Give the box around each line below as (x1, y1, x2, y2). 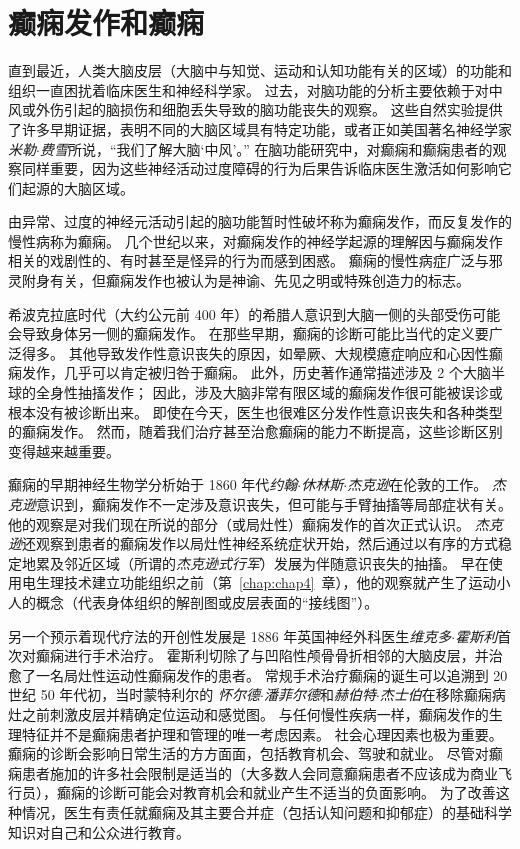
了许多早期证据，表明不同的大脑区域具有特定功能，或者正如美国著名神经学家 (8, 118, 512, 139)
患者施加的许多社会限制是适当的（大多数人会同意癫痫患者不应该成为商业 (21, 762, 498, 783)
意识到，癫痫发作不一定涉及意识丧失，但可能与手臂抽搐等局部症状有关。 (36, 494, 512, 514)
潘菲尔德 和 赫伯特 (263, 684, 376, 705)
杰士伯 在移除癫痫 (379, 684, 492, 705)
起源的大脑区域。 (21, 177, 134, 198)
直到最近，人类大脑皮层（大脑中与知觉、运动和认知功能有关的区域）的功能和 (8, 60, 512, 81)
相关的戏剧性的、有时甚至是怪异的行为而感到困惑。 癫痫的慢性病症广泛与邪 (8, 250, 503, 271)
